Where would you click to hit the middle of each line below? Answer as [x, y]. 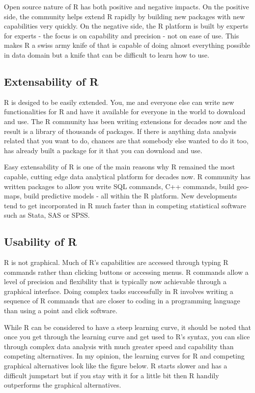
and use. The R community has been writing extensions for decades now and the [126, 121]
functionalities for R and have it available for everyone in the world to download [125, 112]
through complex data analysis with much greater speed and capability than [119, 346]
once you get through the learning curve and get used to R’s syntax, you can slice [127, 337]
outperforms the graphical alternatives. [63, 385]
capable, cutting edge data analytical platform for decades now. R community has [127, 176]
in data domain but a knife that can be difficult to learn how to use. [107, 54]
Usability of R [41, 242]
